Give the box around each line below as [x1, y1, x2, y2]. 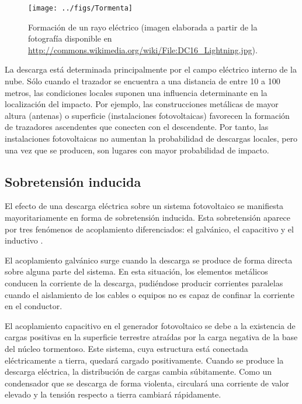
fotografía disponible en [28, 32, 112, 44]
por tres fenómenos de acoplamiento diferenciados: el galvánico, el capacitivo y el [5, 222, 294, 235]
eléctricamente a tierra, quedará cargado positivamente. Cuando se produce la [5, 354, 284, 366]
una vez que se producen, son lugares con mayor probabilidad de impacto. [5, 143, 269, 156]
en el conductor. [5, 300, 63, 312]
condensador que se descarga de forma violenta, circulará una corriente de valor [5, 376, 289, 389]
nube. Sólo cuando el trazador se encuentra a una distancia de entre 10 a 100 [5, 75, 280, 87]
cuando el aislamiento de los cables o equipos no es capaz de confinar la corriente [5, 288, 294, 300]
